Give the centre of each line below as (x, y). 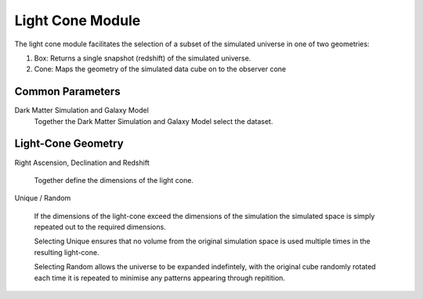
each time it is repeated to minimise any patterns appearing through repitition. (160, 278)
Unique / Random (43, 198)
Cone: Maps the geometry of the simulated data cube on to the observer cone (160, 69)
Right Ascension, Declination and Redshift (82, 162)
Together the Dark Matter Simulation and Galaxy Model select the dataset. (154, 121)
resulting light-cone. (67, 252)
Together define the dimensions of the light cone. (114, 180)
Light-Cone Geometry (69, 144)
